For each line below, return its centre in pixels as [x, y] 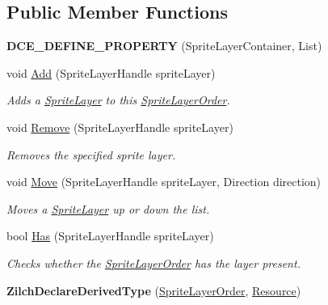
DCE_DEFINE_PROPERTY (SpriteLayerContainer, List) [164, 46]
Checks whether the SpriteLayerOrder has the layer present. [153, 263]
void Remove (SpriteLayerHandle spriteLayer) [120, 127]
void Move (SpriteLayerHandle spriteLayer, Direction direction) [164, 182]
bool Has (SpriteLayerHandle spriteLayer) [110, 236]
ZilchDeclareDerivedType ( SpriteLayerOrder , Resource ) [154, 290]
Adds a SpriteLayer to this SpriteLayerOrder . [118, 100]
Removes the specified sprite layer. [91, 154]
